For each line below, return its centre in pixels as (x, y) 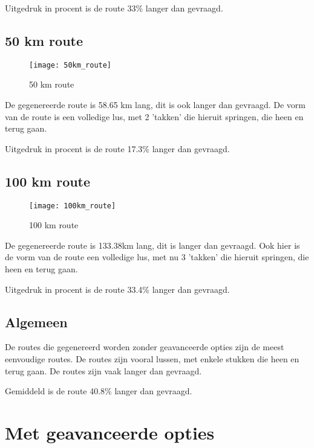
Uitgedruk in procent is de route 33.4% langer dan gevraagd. (117, 289)
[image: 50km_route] (70, 65)
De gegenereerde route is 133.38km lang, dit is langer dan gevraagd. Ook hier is (152, 245)
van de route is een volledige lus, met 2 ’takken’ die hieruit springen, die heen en (154, 116)
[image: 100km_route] (73, 206)
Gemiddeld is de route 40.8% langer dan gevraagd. (99, 391)
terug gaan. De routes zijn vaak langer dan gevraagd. (103, 370)
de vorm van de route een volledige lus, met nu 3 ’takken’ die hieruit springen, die (157, 257)
